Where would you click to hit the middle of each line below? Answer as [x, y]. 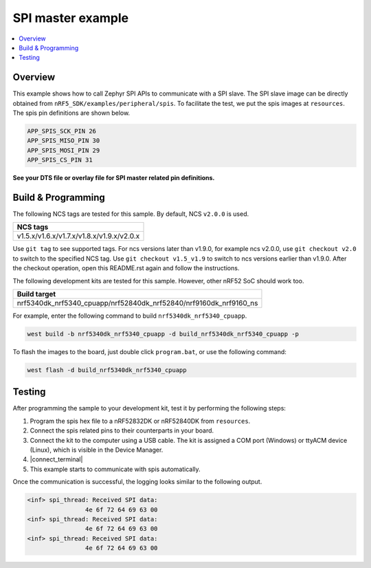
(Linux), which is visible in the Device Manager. [97, 450]
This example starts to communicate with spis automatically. [115, 469]
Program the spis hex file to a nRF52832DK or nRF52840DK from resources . [140, 421]
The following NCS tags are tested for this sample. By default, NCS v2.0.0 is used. [131, 214]
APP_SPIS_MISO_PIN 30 [64, 141]
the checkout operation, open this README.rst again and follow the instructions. [126, 268]
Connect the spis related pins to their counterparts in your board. [122, 430]
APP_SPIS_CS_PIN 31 [60, 160]
